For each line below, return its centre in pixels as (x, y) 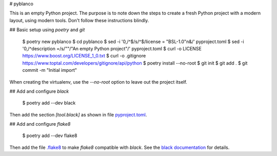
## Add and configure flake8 (40, 124)
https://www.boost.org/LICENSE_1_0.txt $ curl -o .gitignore (84, 56)
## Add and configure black (39, 91)
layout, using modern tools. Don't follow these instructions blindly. (79, 20)
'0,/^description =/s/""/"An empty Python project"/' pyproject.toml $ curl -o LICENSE (112, 48)
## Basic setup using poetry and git (47, 30)
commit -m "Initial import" (50, 70)
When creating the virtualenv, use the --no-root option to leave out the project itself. (98, 82)
